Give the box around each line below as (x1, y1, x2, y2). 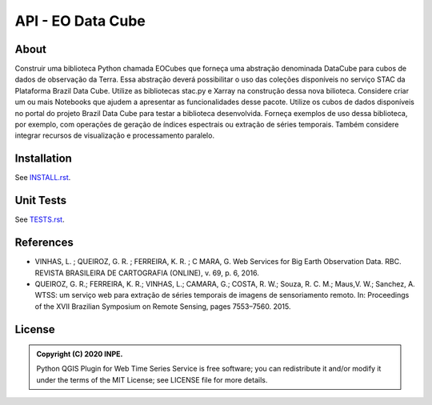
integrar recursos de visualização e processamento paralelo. (14, 130, 215, 140)
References (14, 236, 74, 250)
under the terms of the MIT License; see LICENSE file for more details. (36, 375, 268, 384)
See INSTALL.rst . (14, 173, 71, 182)
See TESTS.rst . (14, 215, 65, 224)
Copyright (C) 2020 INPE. (36, 349, 123, 359)
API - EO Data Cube (14, 12, 146, 30)
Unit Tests (14, 194, 67, 207)
